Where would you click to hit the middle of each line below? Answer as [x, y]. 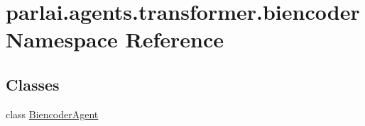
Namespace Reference [115, 39]
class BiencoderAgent [52, 114]
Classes [33, 84]
